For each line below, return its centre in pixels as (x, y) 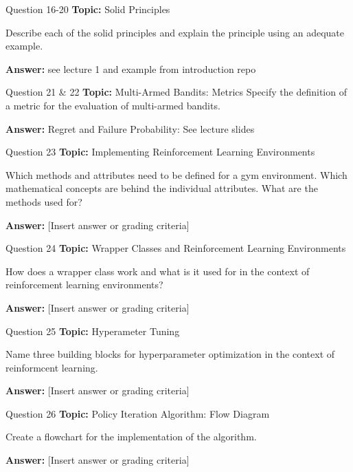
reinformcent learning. (52, 367)
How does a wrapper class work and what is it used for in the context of (158, 271)
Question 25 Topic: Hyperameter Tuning (93, 331)
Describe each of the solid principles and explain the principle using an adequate (175, 32)
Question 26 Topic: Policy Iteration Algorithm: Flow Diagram (138, 413)
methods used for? (44, 201)
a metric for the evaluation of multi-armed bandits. (113, 105)
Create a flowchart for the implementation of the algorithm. (131, 437)
